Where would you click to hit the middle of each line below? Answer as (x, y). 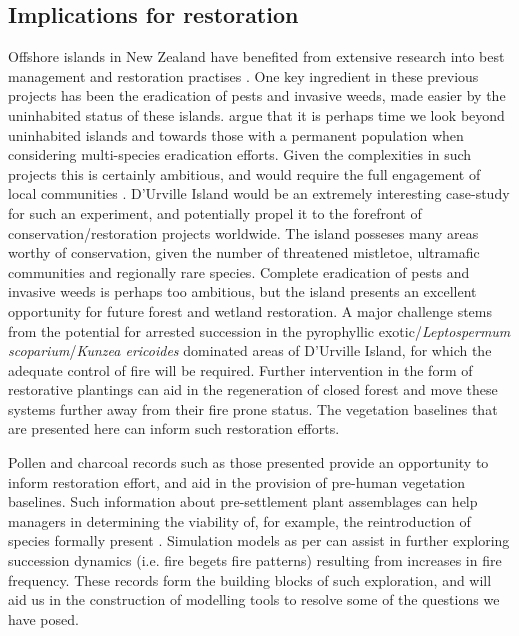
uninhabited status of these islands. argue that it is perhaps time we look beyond (256, 114)
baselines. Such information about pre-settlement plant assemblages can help (243, 501)
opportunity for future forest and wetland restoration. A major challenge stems (250, 310)
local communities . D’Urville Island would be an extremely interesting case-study (259, 193)
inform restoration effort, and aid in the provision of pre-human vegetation (236, 481)
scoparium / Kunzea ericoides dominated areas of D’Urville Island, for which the (250, 350)
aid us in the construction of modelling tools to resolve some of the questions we (254, 599)
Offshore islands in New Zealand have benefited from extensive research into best (256, 56)
